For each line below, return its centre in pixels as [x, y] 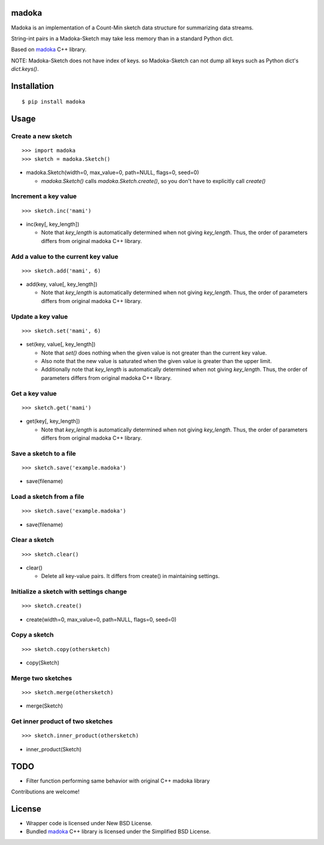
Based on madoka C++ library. [49, 50]
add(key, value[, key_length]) [62, 284]
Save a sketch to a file [43, 453]
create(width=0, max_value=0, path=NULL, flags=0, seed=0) [101, 619]
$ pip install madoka [53, 102]
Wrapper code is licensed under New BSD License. [89, 823]
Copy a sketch [32, 635]
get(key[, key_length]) [53, 421]
